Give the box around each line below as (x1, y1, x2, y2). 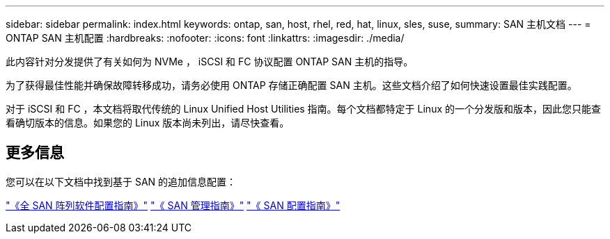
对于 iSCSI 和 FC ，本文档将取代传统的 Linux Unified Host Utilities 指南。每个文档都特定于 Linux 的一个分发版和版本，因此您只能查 (6, 103, 601, 115)
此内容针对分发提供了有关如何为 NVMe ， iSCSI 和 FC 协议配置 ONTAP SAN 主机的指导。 (6, 56, 414, 67)
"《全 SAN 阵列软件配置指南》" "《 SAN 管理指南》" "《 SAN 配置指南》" (6, 199, 341, 211)
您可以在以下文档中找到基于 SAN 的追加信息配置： (6, 175, 237, 188)
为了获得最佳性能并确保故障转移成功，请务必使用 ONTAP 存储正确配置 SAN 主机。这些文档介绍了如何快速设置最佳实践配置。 (6, 79, 577, 91)
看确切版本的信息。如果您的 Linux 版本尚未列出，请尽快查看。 (6, 117, 290, 129)
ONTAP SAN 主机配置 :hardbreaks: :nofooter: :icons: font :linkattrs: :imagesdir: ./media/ (6, 32, 405, 44)
